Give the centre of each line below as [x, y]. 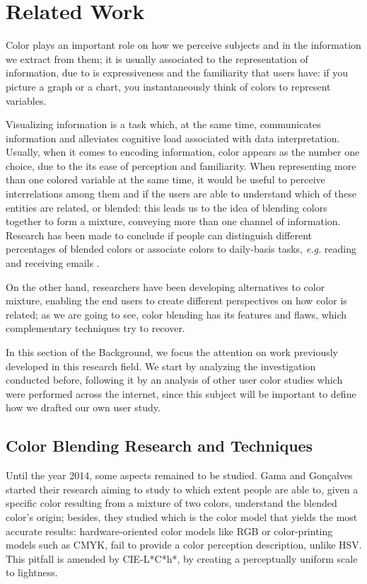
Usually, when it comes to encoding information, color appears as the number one [183, 152]
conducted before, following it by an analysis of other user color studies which [174, 380]
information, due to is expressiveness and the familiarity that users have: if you [177, 73]
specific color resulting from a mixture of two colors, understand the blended [171, 503]
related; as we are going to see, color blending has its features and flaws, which [176, 314]
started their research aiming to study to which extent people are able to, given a [182, 489]
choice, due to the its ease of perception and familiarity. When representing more [181, 165]
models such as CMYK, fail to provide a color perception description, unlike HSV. [184, 545]
